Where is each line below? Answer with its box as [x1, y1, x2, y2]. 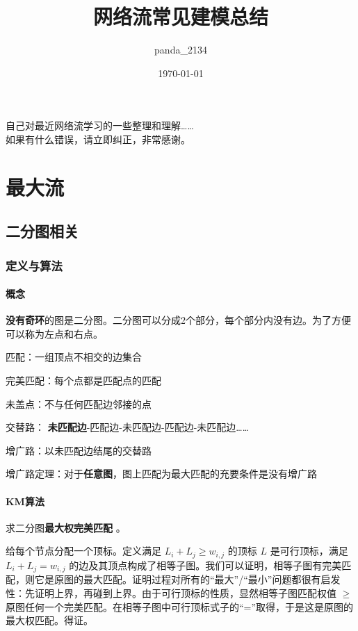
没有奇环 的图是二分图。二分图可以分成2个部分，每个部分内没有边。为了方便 [6, 313, 351, 327]
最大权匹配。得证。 [6, 613, 93, 628]
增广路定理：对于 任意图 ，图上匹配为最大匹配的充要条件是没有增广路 [6, 466, 317, 481]
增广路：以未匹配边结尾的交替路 [6, 443, 152, 457]
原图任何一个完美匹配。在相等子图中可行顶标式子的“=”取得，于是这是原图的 [6, 599, 354, 614]
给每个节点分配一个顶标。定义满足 [6, 543, 161, 558]
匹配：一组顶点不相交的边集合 [6, 350, 142, 364]
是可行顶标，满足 [270, 543, 348, 558]
